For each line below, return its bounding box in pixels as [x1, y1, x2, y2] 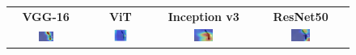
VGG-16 [22, 7, 70, 24]
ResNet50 [273, 7, 328, 24]
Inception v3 [167, 7, 239, 24]
